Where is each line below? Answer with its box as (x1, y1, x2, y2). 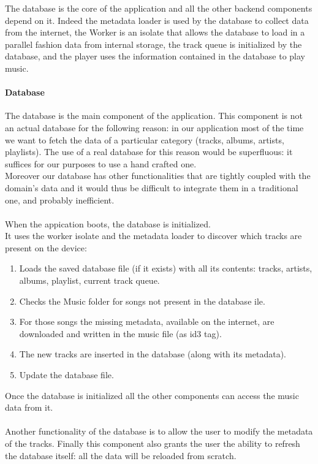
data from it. (5, 401, 53, 414)
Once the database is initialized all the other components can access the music (5, 389, 299, 401)
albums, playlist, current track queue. (19, 274, 160, 287)
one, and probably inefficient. (5, 193, 115, 206)
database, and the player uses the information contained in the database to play (5, 50, 306, 63)
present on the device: (5, 241, 87, 254)
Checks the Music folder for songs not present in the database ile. (19, 294, 265, 307)
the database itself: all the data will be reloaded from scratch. (5, 449, 237, 462)
